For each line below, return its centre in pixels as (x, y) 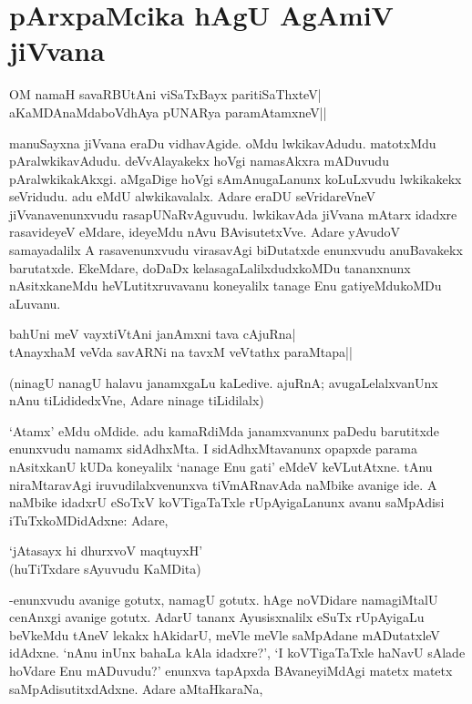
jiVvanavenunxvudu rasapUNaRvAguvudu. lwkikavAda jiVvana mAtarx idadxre (233, 214)
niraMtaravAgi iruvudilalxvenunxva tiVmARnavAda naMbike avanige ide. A (223, 484)
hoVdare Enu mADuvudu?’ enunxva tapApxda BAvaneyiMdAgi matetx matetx (231, 670)
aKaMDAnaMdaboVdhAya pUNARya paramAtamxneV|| (168, 112)
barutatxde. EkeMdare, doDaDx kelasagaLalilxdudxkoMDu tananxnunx (210, 267)
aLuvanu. (35, 303)
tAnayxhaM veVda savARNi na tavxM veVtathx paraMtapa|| (181, 352)
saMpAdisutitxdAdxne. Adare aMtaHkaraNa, (136, 688)
